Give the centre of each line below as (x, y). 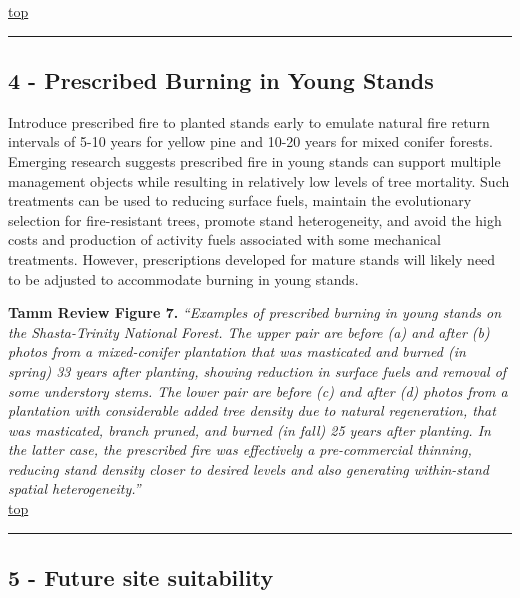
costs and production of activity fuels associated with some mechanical (224, 239)
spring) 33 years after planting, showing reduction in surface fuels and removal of (257, 370)
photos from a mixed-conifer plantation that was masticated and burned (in (237, 351)
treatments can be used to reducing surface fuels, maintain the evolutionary (240, 200)
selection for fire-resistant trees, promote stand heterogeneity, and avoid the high (255, 219)
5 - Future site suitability (141, 577)
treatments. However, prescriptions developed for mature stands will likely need (252, 258)
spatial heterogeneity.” (74, 488)
